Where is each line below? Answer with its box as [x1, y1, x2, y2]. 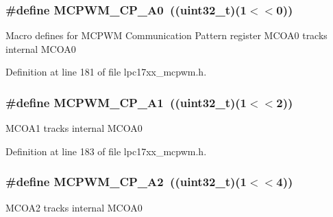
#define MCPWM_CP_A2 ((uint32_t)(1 [5, 173, 247, 190]
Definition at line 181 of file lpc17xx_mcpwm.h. [5, 65, 207, 79]
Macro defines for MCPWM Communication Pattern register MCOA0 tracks [5, 28, 328, 43]
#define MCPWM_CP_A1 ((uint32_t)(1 [5, 93, 247, 111]
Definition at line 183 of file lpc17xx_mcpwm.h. [5, 144, 207, 158]
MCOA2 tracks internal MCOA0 [5, 200, 143, 214]
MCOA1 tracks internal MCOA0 [5, 121, 143, 135]
